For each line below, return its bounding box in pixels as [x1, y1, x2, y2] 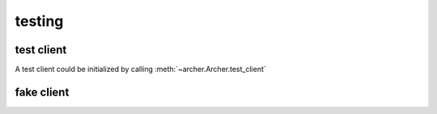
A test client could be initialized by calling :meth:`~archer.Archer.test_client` [15, 65, 266, 74]
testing [15, 12, 64, 30]
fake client [15, 85, 70, 99]
